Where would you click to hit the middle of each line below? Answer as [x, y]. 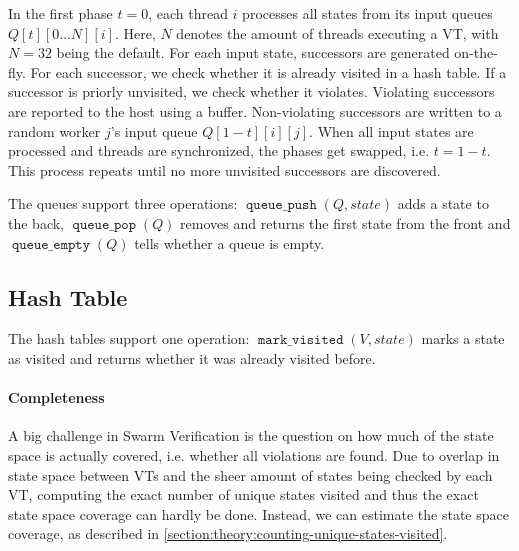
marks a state [463, 338]
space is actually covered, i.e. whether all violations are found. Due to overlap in [254, 454]
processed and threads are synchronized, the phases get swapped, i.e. [219, 150]
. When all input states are [391, 130]
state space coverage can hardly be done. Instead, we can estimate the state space [258, 513]
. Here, [135, 32]
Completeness [56, 397]
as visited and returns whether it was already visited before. [192, 357]
